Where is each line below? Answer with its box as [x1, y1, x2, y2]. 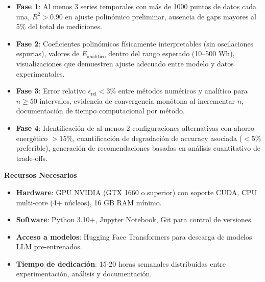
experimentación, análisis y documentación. [16, 268, 152, 279]
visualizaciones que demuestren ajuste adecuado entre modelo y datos [16, 58, 234, 68]
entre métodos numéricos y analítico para [118, 85, 248, 96]
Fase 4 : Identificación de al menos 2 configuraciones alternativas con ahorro [16, 122, 254, 133]
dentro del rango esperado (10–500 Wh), [108, 48, 235, 59]
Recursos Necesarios [4, 170, 77, 180]
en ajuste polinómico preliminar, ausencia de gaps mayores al [65, 11, 257, 21]
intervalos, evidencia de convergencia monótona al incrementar [39, 95, 235, 106]
